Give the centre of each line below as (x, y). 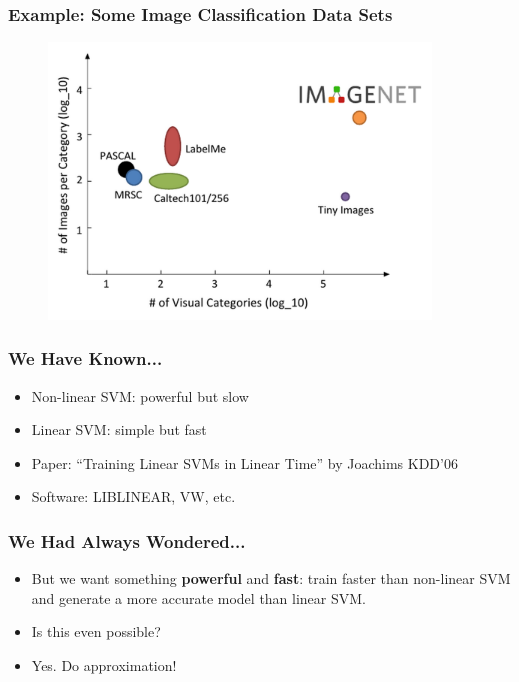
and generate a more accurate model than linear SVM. (199, 597)
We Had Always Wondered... (127, 540)
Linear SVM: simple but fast (119, 429)
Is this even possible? (96, 631)
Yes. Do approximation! (104, 664)
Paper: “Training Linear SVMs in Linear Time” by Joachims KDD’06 (244, 462)
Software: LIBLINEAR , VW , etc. (133, 496)
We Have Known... (85, 358)
